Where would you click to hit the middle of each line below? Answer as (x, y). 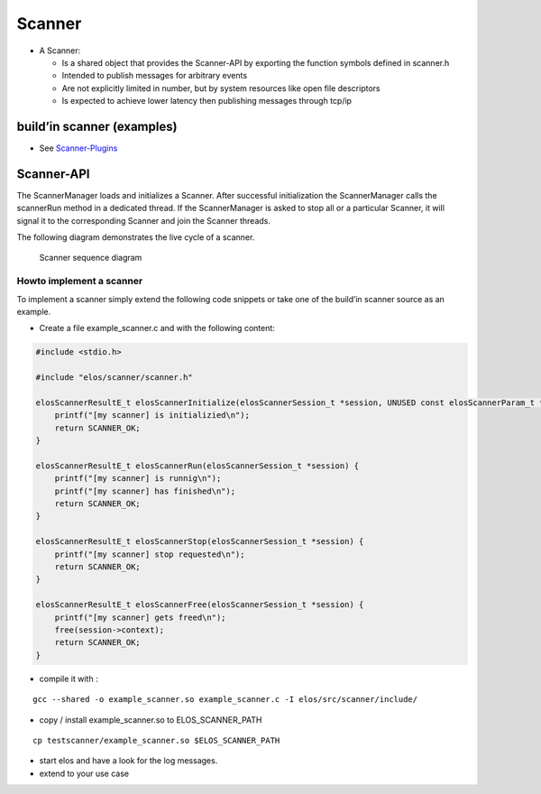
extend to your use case (84, 773)
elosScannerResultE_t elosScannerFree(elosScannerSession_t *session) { (200, 605)
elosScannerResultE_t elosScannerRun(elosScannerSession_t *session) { (197, 466)
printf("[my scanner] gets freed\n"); (140, 617)
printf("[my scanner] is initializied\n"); (152, 415)
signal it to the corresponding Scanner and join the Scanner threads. (143, 220)
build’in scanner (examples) (97, 126)
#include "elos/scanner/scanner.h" (114, 378)
